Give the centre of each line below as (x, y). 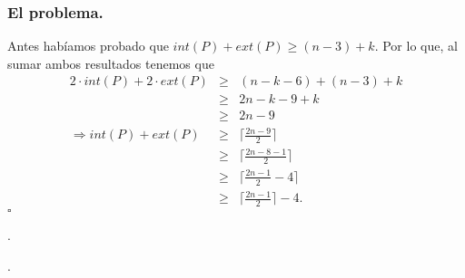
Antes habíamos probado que (88, 46)
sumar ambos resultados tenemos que (111, 63)
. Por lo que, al (416, 46)
